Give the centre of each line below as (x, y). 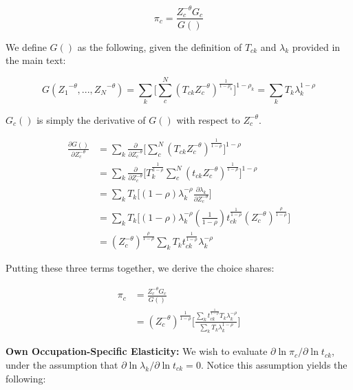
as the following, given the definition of (160, 46)
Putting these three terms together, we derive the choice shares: (140, 268)
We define (26, 46)
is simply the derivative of (91, 119)
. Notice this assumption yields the (274, 364)
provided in (316, 46)
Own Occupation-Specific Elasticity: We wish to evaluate (137, 351)
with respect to (208, 119)
